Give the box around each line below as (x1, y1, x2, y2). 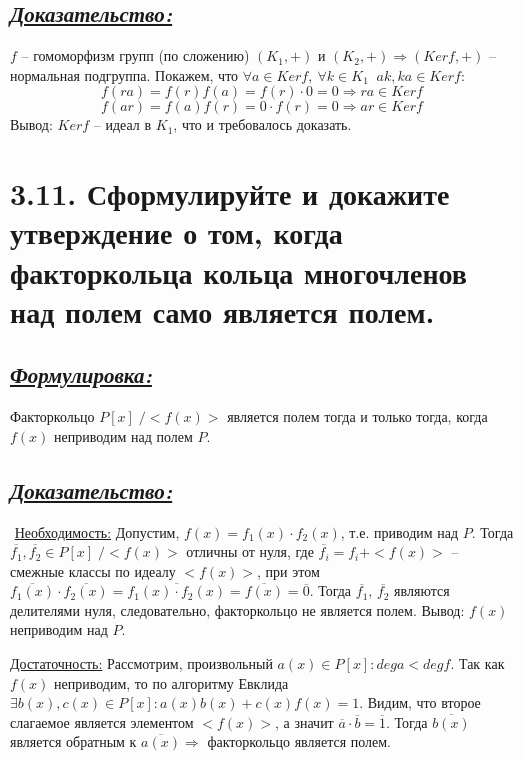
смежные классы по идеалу (10, 560, 176, 581)
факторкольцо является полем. (207, 731, 392, 752)
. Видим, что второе (359, 692, 481, 713)
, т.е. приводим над (340, 521, 459, 542)
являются (394, 580, 450, 601)
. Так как (450, 653, 505, 674)
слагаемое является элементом (10, 711, 194, 732)
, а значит (274, 711, 334, 732)
